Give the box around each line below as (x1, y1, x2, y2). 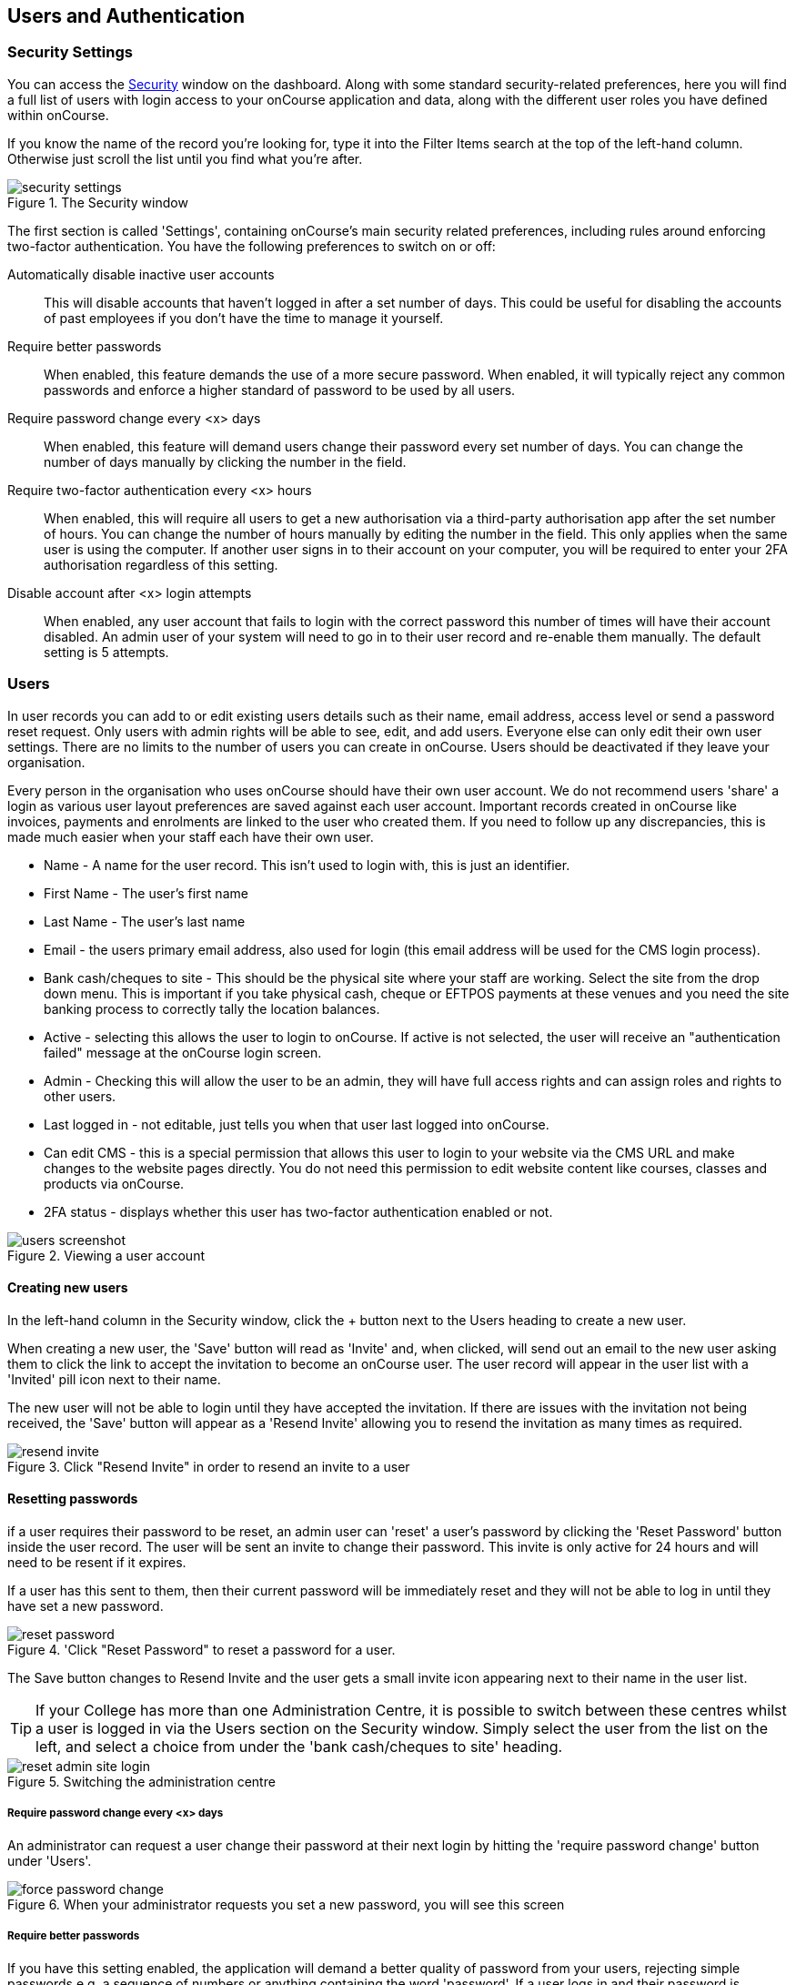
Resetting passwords (7, 1491, 138, 1507)
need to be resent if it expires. (7, 1554, 186, 1570)
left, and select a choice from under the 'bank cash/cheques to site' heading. (35, 1737, 563, 1756)
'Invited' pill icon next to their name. (7, 1371, 221, 1387)
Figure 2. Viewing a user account (7, 1247, 205, 1263)
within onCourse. (7, 106, 109, 123)
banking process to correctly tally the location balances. (44, 1000, 380, 1017)
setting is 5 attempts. (44, 643, 169, 660)
